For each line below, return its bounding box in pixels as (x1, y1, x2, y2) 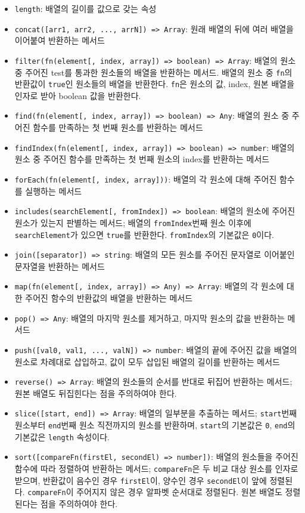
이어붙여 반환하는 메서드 (14, 34, 105, 47)
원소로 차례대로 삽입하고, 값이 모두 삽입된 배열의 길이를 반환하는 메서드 (14, 355, 280, 367)
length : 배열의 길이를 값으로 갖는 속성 (14, 2, 157, 14)
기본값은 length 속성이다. (14, 430, 110, 443)
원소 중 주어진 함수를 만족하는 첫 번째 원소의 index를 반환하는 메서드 (14, 153, 270, 165)
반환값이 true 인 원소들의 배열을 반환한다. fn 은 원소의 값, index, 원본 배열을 (14, 78, 295, 90)
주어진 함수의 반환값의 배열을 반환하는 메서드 (25, 292, 193, 304)
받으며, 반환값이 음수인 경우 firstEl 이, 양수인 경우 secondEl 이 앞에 (14, 474, 267, 486)
